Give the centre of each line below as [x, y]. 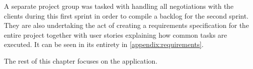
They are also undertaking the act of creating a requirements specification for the [126, 25]
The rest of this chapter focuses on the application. [81, 60]
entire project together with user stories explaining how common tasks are [116, 34]
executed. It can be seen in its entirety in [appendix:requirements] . [104, 44]
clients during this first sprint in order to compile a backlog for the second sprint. [126, 15]
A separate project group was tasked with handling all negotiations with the [119, 6]
